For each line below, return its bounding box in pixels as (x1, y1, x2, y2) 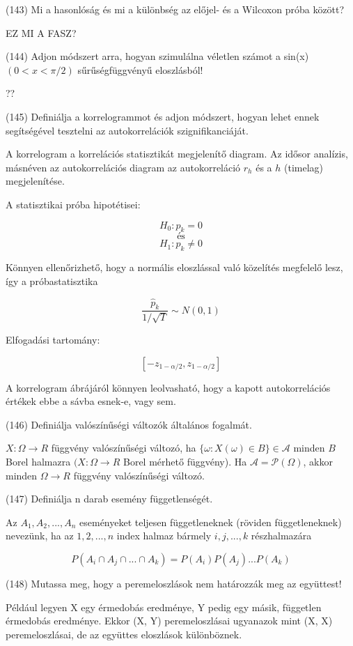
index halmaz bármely (116, 528, 212, 543)
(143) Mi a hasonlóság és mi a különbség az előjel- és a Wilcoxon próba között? (6, 2, 345, 16)
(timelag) (284, 160, 324, 174)
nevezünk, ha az (6, 528, 74, 543)
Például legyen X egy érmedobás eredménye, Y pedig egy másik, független (6, 599, 322, 614)
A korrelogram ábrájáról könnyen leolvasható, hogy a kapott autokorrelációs (6, 380, 331, 394)
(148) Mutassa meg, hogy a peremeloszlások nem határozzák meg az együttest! (6, 576, 342, 590)
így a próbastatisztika (6, 273, 98, 288)
